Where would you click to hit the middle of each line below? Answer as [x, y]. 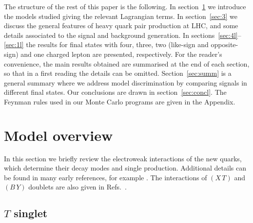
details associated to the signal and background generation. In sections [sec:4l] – [123, 35]
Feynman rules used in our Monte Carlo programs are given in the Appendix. [120, 101]
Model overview [58, 135]
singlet [31, 213]
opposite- [224, 44]
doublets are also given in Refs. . [78, 187]
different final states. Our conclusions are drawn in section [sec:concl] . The [115, 92]
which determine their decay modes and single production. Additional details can [125, 168]
